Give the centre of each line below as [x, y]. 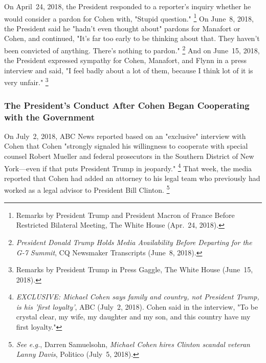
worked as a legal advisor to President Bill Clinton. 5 [87, 189]
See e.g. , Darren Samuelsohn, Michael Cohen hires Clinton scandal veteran [133, 344]
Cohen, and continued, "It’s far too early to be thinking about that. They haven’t [132, 38]
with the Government [49, 117]
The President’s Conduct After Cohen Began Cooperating [127, 105]
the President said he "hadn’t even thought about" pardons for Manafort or [122, 28]
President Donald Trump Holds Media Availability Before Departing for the [134, 242]
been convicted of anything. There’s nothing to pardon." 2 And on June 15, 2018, [132, 49]
